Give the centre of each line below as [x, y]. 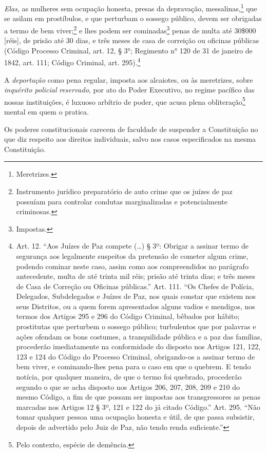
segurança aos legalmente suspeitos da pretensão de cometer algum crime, [132, 256]
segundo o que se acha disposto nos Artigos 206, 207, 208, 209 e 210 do [128, 386]
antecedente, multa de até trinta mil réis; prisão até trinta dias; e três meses [136, 276]
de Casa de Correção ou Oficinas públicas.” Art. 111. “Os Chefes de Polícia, [135, 286]
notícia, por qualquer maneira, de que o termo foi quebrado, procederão [129, 377]
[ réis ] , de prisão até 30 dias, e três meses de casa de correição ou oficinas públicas [132, 40]
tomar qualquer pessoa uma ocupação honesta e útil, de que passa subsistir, [135, 417]
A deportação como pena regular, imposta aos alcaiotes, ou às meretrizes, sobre [129, 79]
